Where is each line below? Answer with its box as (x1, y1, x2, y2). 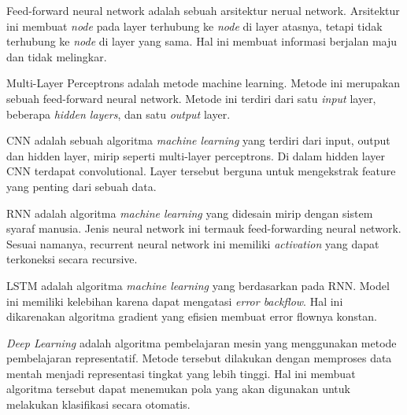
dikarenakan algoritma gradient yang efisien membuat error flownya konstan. (6, 308, 377, 325)
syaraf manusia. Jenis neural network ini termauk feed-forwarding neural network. (6, 220, 401, 237)
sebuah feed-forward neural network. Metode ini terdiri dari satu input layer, (6, 90, 376, 106)
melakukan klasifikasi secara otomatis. (6, 396, 191, 413)
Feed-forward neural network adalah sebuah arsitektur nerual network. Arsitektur (6, 2, 400, 18)
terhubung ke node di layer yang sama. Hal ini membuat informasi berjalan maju (6, 33, 398, 50)
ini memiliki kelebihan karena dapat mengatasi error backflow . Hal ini (6, 292, 343, 309)
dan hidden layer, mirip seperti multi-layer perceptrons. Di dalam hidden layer (6, 147, 385, 163)
